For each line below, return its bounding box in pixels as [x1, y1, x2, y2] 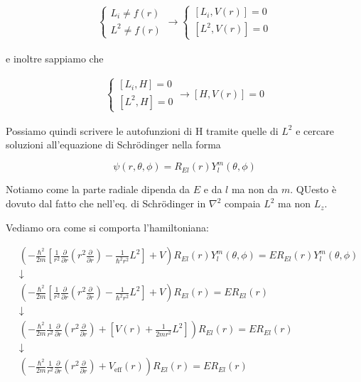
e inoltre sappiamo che [6, 50, 104, 65]
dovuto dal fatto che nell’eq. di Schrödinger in [6, 196, 206, 211]
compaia [224, 196, 261, 211]
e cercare [296, 123, 334, 138]
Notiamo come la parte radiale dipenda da [6, 182, 190, 197]
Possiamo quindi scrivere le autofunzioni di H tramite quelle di [6, 123, 279, 138]
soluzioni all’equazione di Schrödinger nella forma [6, 137, 221, 152]
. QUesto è [290, 182, 337, 197]
